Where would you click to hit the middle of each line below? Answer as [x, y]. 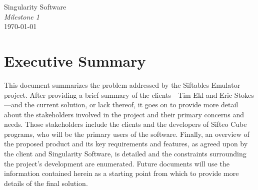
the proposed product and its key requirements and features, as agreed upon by [126, 144]
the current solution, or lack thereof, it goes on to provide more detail [131, 105]
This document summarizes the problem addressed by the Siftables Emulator [122, 84]
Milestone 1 [22, 16]
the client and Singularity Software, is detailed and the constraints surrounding [125, 154]
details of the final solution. [46, 183]
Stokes [244, 94]
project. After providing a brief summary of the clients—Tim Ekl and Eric [118, 94]
